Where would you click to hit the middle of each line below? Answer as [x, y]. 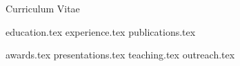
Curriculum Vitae [43, 8]
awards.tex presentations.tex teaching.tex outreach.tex [120, 55]
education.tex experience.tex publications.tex [101, 31]
